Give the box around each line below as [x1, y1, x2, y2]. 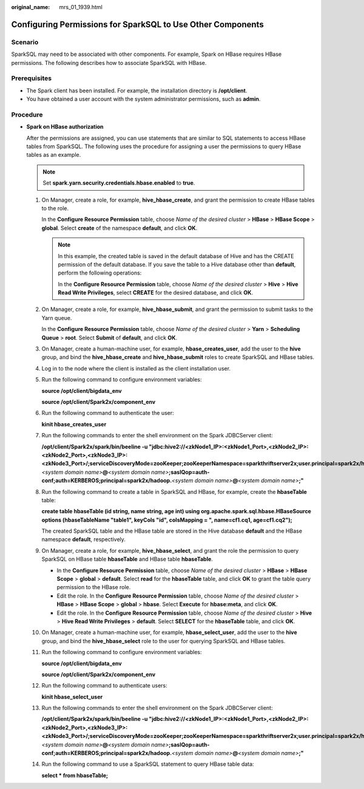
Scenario [11, 38, 39, 46]
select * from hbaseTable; [41, 771, 109, 779]
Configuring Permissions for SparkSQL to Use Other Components [11, 19, 264, 30]
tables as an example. [26, 151, 81, 159]
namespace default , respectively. [41, 536, 126, 543]
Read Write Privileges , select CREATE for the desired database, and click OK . [58, 289, 254, 296]
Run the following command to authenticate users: [41, 682, 167, 689]
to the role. [41, 204, 69, 212]
